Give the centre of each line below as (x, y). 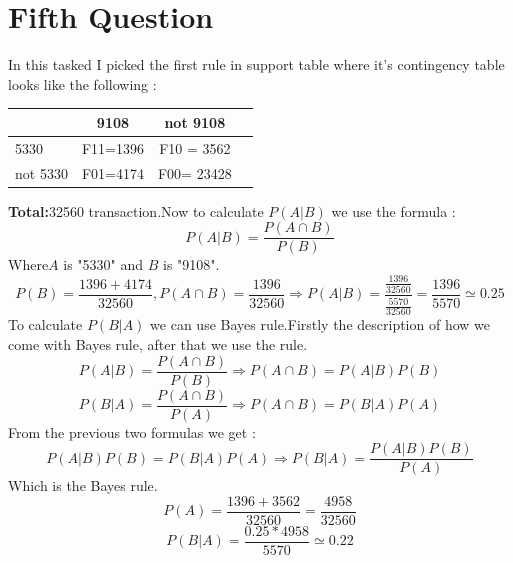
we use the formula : (393, 210)
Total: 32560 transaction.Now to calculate (136, 210)
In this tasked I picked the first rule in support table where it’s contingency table (256, 64)
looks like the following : (82, 83)
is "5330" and (103, 264)
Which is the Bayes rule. (83, 485)
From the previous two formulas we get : (132, 431)
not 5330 (41, 172)
